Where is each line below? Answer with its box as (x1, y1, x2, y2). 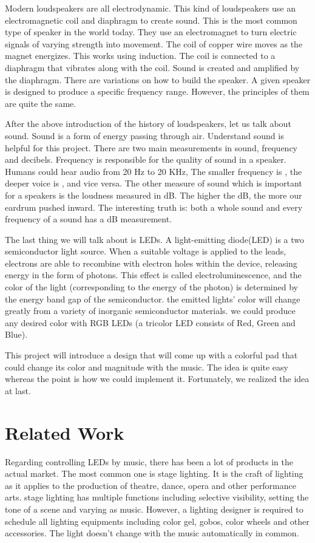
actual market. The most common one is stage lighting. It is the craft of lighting (5, 467, 303, 480)
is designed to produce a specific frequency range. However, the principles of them (5, 85, 310, 98)
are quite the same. (5, 97, 76, 109)
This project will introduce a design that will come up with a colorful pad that (5, 349, 298, 361)
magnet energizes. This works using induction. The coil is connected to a (5, 49, 276, 62)
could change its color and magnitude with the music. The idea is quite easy (5, 360, 288, 373)
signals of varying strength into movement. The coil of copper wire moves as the (5, 37, 303, 50)
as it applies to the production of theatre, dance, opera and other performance (5, 479, 296, 491)
